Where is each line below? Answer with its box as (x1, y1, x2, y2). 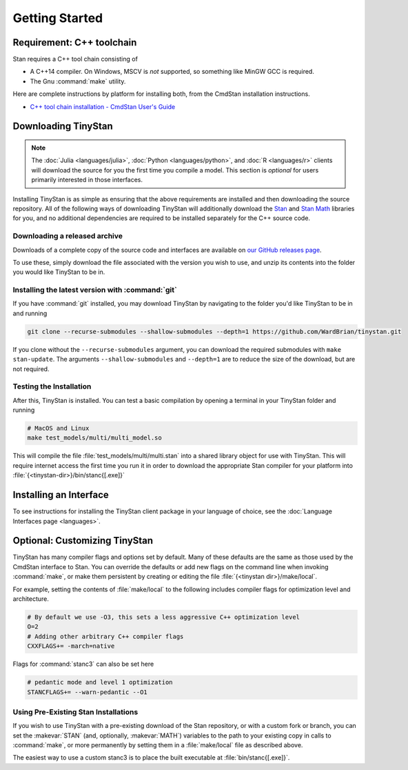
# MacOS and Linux (27, 424, 90, 433)
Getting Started (12, 10, 103, 26)
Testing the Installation (12, 382, 92, 391)
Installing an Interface (12, 489, 110, 501)
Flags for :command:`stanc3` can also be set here (12, 660, 154, 669)
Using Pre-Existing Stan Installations (12, 707, 139, 717)
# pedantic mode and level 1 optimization (27, 678, 173, 687)
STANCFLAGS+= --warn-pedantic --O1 (27, 688, 147, 696)
